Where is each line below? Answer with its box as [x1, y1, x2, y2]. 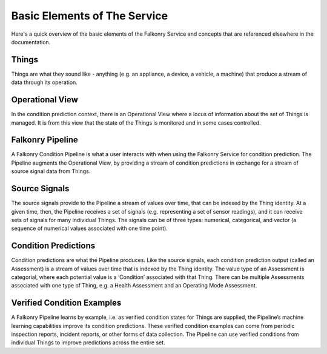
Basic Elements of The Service [11, 9, 168, 22]
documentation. [11, 38, 51, 45]
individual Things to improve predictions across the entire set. [11, 339, 166, 346]
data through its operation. [11, 79, 78, 86]
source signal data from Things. [11, 168, 91, 175]
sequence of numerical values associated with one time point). [11, 225, 168, 232]
